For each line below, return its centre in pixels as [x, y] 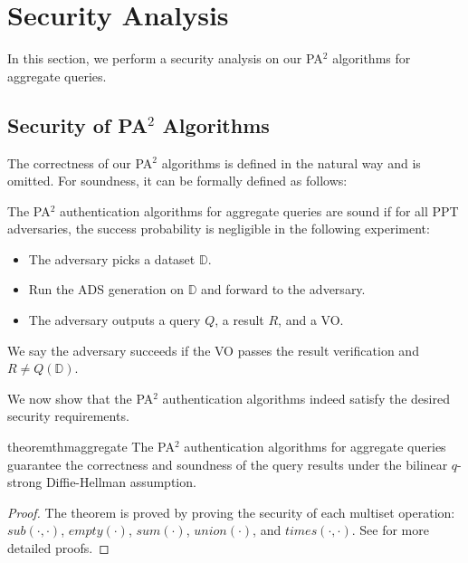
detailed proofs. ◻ [58, 548]
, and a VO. [311, 320]
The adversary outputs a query [115, 320]
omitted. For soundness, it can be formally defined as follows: [177, 181]
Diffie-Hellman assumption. [121, 482]
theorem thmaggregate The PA [91, 447]
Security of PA [78, 124]
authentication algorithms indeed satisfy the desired [306, 398]
